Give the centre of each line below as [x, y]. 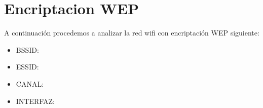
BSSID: [27, 49]
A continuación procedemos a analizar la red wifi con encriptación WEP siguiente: [132, 33]
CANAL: [30, 83]
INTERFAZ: [35, 101]
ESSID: [27, 67]
